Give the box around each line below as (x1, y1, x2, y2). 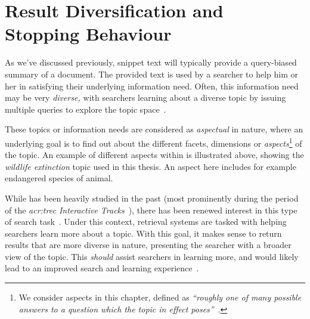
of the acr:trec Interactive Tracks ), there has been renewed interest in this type (5, 203, 297, 216)
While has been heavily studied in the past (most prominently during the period (5, 191, 299, 204)
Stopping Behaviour (5, 21, 172, 46)
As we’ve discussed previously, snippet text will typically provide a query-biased (5, 56, 297, 69)
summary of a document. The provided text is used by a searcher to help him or (5, 67, 299, 80)
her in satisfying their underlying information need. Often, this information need (5, 79, 299, 92)
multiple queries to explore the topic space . (5, 103, 166, 115)
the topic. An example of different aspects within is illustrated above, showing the (5, 148, 304, 161)
